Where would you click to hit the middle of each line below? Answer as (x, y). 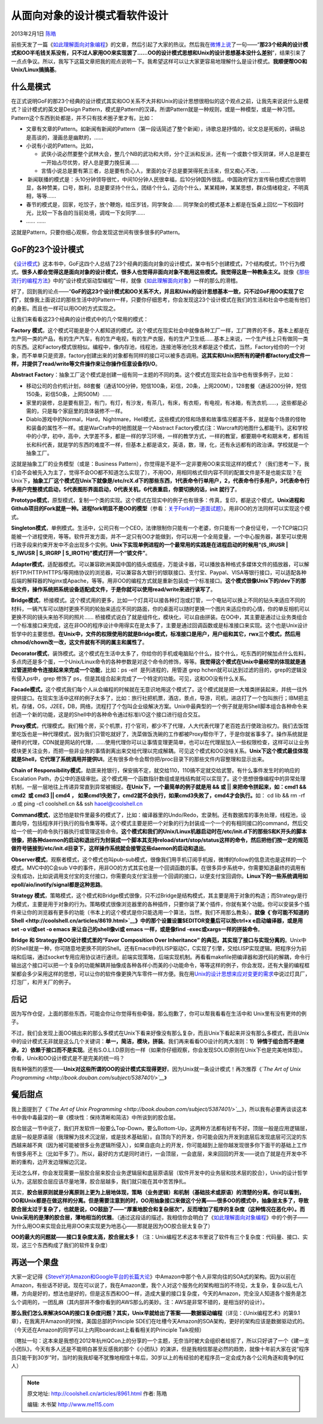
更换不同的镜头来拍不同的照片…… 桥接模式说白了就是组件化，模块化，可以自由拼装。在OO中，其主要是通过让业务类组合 (159, 617)
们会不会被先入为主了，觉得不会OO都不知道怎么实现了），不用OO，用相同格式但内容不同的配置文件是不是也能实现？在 (156, 472)
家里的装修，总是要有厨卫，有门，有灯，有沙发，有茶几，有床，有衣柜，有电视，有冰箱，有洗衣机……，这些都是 (164, 402)
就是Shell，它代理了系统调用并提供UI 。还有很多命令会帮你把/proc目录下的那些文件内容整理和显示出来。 (139, 759)
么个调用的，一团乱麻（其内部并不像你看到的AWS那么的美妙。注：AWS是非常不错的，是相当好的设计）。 (140, 1302)
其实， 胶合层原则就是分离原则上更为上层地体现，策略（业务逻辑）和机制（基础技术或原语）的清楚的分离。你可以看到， (158, 1193)
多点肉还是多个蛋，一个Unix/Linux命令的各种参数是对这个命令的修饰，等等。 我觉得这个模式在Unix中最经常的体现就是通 (159, 661)
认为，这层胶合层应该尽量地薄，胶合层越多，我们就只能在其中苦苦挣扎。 (100, 1181)
